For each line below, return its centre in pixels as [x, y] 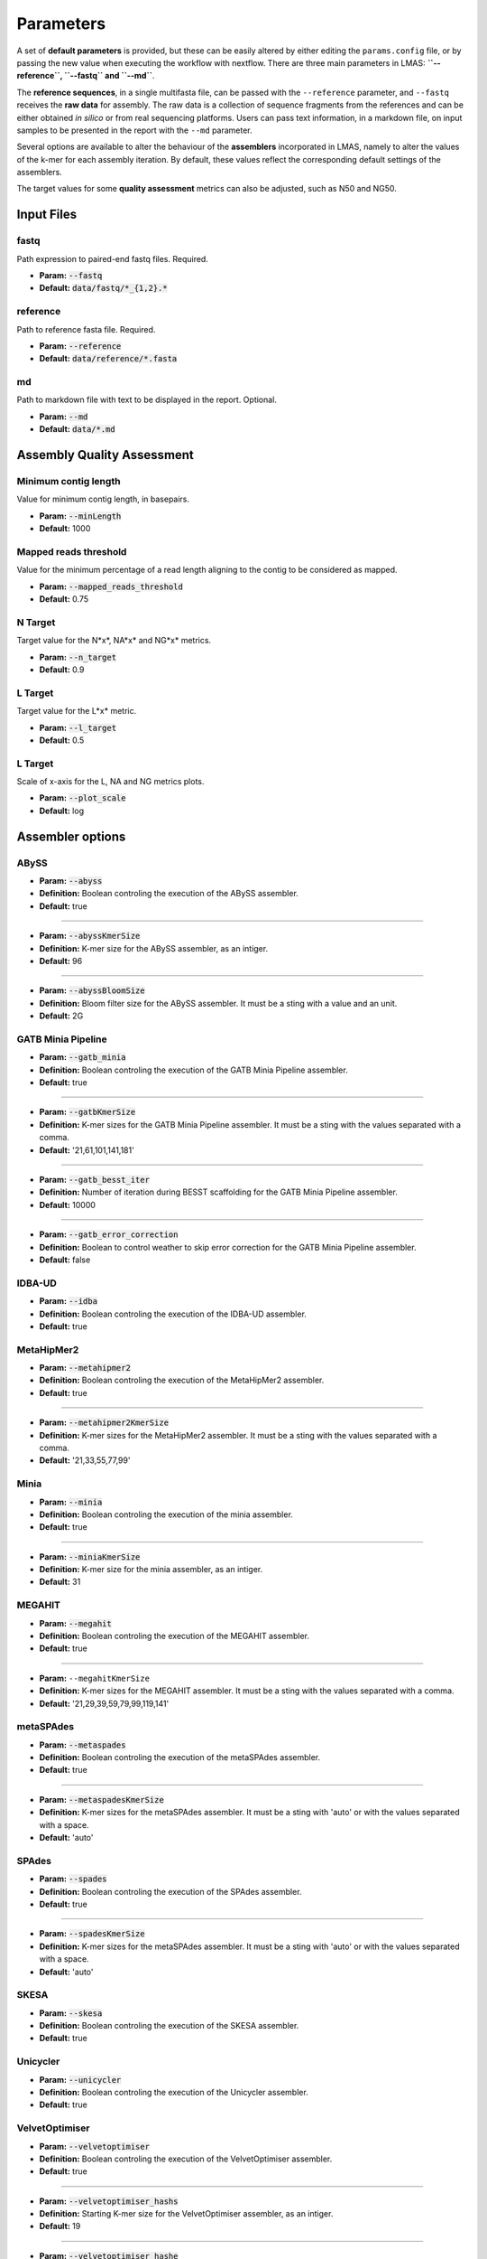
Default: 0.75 [64, 599]
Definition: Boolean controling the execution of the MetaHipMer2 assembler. [182, 1380]
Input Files [46, 215]
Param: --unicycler [80, 2079]
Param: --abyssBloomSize [92, 990]
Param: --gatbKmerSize [87, 1112]
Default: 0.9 [62, 670]
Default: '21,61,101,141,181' [87, 1150]
